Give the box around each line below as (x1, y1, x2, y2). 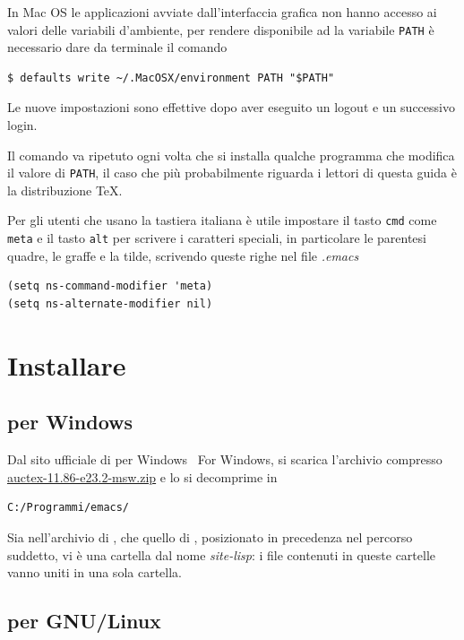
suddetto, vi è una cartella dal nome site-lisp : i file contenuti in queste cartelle (7, 545, 435, 564)
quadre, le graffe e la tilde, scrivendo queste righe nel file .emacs (7, 246, 359, 264)
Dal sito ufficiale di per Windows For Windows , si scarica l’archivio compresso (7, 450, 443, 469)
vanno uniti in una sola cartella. (7, 563, 182, 582)
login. (7, 116, 38, 134)
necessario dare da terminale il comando (7, 38, 228, 56)
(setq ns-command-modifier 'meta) (7, 280, 213, 293)
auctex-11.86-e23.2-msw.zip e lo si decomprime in (7, 467, 278, 486)
